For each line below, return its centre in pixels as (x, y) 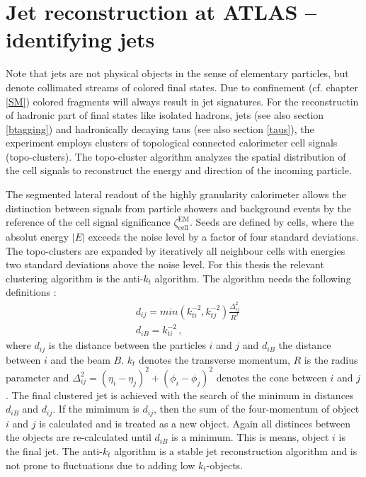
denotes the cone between (271, 377)
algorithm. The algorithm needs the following (253, 278)
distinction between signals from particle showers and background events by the (178, 208)
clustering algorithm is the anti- (75, 278)
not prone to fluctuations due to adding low (101, 465)
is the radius (331, 359)
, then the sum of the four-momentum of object (257, 409)
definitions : (31, 292)
